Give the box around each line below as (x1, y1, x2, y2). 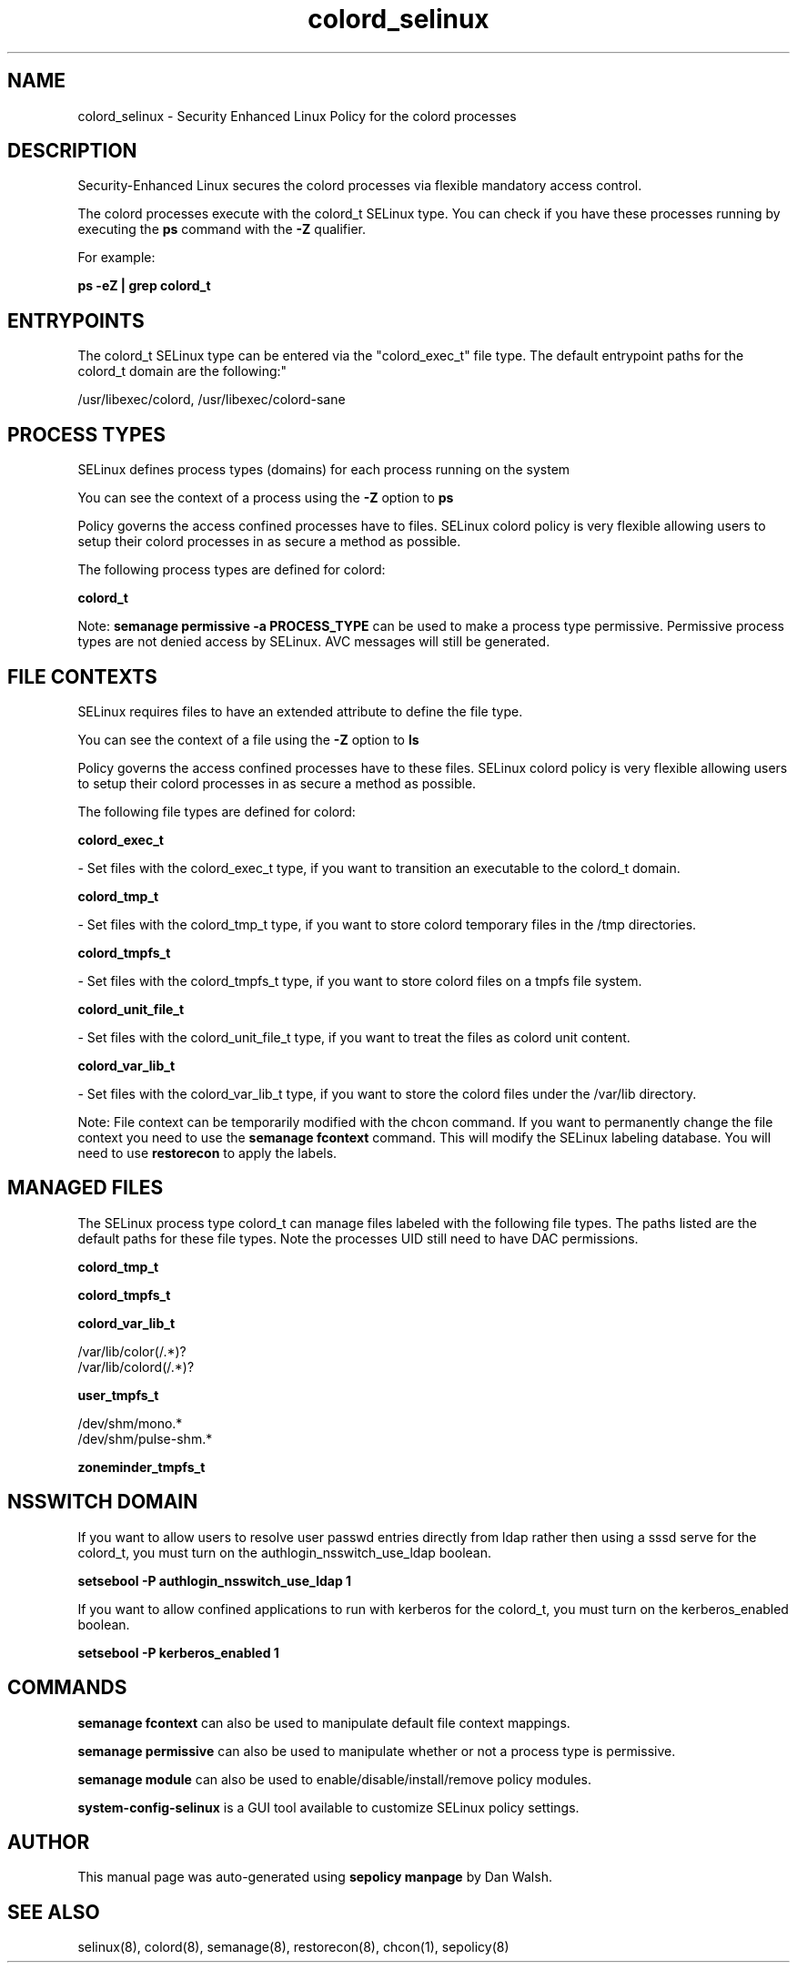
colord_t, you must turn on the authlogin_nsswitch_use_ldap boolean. (77, 1544, 492, 1560)
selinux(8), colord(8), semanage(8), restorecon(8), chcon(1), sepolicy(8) (77, 1939, 509, 1955)
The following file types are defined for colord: (77, 803, 356, 819)
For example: (77, 249, 156, 266)
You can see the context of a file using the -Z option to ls (77, 731, 419, 747)
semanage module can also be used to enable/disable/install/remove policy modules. (77, 1771, 592, 1787)
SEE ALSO (7, 1900, 100, 1924)
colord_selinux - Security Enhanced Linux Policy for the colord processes (77, 107, 517, 124)
